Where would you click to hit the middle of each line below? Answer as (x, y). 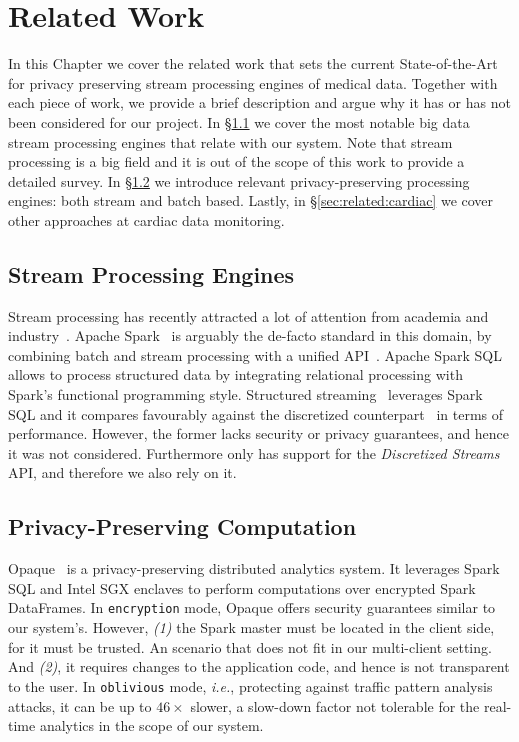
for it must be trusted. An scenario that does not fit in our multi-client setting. (250, 646)
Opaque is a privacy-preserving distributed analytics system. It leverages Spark (254, 568)
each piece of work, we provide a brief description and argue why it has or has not (259, 102)
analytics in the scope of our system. (151, 725)
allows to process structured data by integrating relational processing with (235, 374)
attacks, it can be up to (80, 705)
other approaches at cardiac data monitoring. (146, 219)
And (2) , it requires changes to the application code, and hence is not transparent (259, 666)
